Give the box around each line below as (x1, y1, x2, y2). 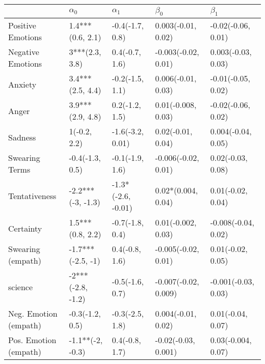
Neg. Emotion (8, 307, 58, 320)
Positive (8, 19, 36, 32)
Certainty (8, 222, 42, 234)
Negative (8, 46, 39, 58)
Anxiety (8, 78, 37, 90)
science (8, 281, 33, 293)
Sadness (8, 131, 36, 143)
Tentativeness (8, 190, 57, 202)
